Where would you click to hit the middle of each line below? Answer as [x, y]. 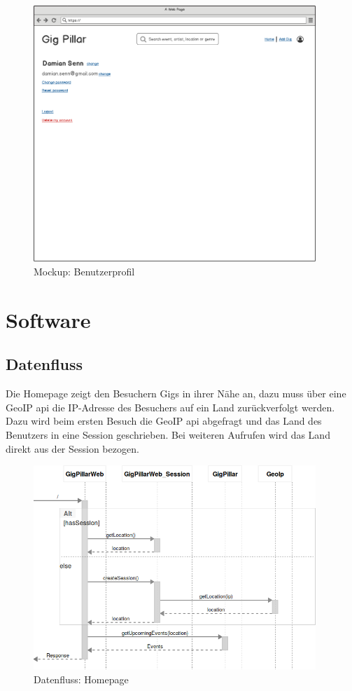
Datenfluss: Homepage [81, 679]
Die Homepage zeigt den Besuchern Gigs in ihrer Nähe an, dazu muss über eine [176, 394]
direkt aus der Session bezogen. [72, 448]
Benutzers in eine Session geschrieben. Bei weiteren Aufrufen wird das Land [168, 434]
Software [48, 319]
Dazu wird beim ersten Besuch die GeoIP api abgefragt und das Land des [164, 421]
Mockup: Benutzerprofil [84, 272]
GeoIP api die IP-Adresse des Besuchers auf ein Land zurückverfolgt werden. [170, 407]
